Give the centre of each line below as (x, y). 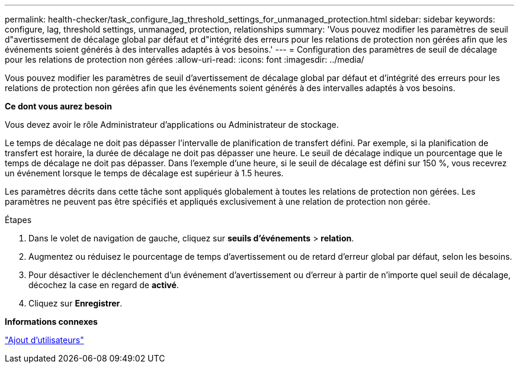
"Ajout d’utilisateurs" (44, 340)
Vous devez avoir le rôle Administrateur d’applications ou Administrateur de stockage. (172, 125)
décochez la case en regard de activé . (104, 285)
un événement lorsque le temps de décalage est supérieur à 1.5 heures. (144, 173)
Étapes (18, 220)
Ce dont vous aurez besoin (58, 106)
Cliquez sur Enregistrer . (76, 303)
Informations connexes (51, 322)
